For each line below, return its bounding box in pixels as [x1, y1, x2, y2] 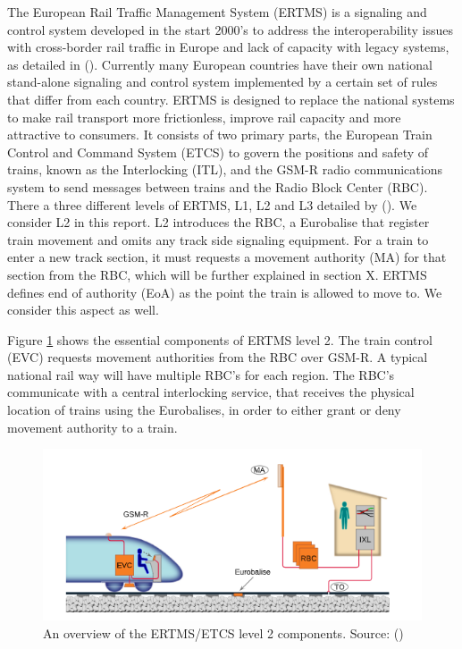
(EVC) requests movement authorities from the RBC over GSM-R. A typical [7, 348, 428, 367]
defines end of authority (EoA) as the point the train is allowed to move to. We [7, 282, 442, 301]
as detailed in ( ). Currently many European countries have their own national [7, 55, 433, 73]
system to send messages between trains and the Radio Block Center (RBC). [7, 177, 428, 196]
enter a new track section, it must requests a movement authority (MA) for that [7, 248, 447, 266]
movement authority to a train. [7, 417, 178, 436]
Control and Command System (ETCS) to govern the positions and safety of [7, 142, 429, 161]
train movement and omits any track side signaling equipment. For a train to [7, 230, 429, 249]
